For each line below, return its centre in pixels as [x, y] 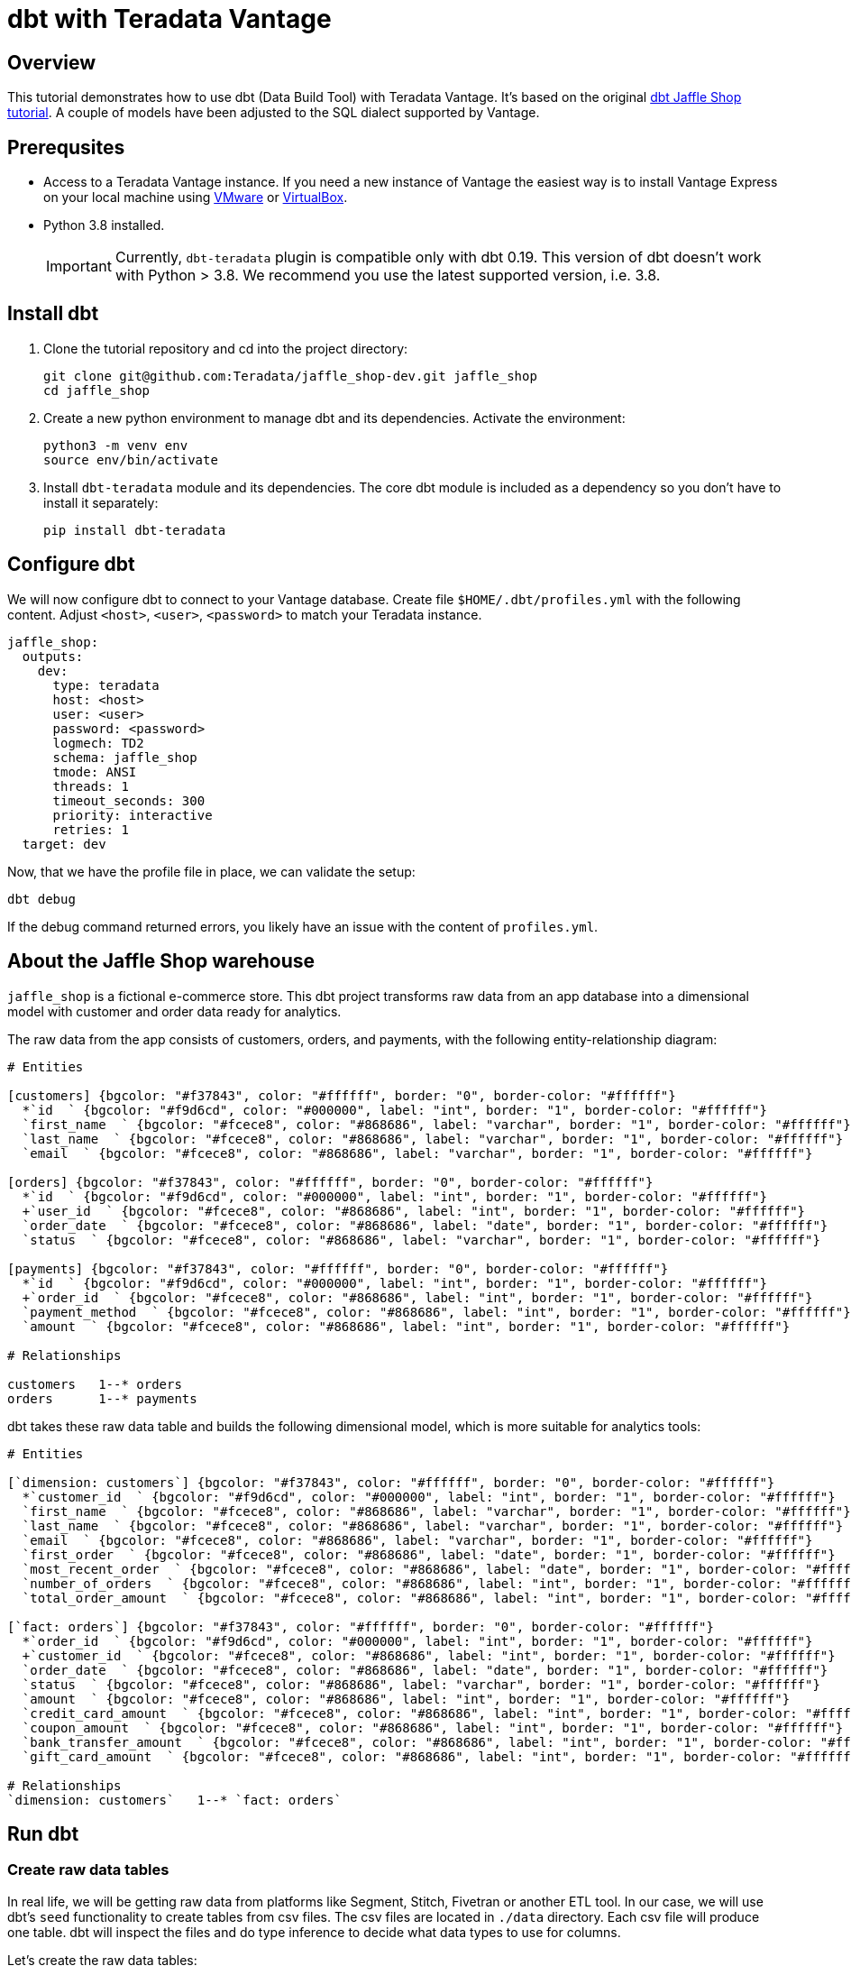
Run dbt [43, 1833]
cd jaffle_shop [97, 390]
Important [79, 266]
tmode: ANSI [95, 772]
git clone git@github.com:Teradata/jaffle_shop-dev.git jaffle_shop [290, 376]
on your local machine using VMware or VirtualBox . [196, 198]
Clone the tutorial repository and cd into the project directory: [226, 348]
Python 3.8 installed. [104, 225]
